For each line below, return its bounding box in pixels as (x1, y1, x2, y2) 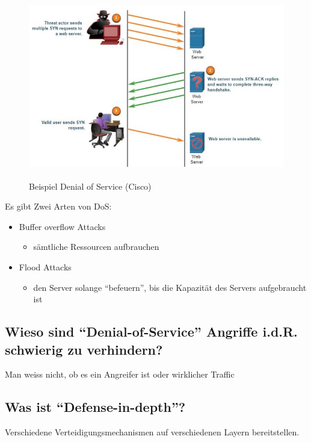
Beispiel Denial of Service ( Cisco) (29, 179, 152, 192)
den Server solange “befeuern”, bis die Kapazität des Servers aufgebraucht (33, 281, 307, 293)
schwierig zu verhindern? (5, 340, 163, 358)
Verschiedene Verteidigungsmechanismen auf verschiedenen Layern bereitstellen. (5, 426, 300, 438)
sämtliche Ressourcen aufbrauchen (33, 240, 159, 253)
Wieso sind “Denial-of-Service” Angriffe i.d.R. (5, 322, 298, 341)
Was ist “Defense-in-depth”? (5, 397, 186, 416)
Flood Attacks (19, 261, 72, 273)
